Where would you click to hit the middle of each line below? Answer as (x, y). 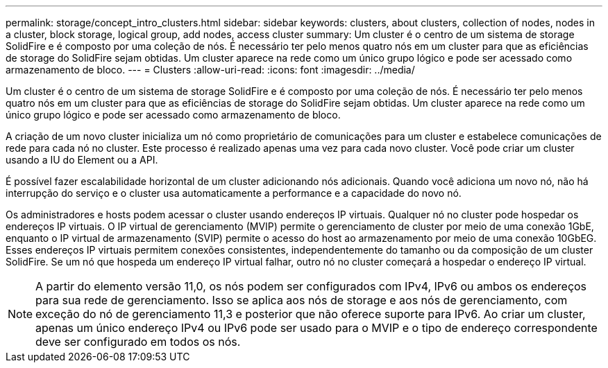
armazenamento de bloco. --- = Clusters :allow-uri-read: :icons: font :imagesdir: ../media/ (210, 70)
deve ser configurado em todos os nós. (138, 342)
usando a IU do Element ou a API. (82, 160)
